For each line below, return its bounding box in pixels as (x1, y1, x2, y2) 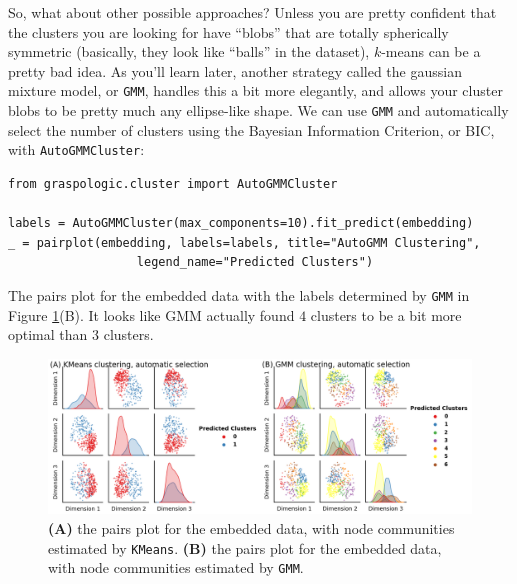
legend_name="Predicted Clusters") (136, 255, 374, 270)
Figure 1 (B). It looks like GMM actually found (8, 304, 295, 325)
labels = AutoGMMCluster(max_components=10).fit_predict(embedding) (8, 216, 474, 231)
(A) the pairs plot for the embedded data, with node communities (48, 518, 455, 539)
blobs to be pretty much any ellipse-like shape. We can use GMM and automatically (8, 100, 509, 121)
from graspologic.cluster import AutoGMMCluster (8, 176, 338, 191)
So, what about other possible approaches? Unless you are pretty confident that (8, 2, 497, 22)
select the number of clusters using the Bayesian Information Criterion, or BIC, (8, 119, 495, 140)
